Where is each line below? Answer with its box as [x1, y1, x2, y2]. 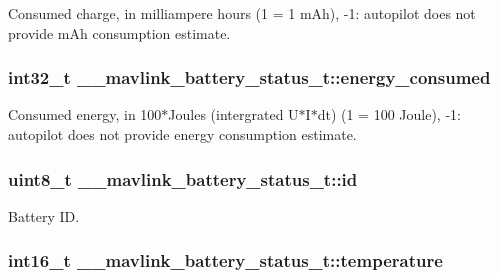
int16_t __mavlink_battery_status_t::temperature [8, 248, 443, 273]
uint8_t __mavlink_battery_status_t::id [8, 166, 358, 191]
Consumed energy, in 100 [8, 104, 162, 125]
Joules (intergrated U [168, 104, 299, 125]
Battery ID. [8, 205, 80, 226]
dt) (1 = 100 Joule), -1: [317, 104, 461, 125]
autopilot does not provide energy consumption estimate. [8, 124, 357, 144]
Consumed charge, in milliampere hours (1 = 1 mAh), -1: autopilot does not [8, 3, 476, 23]
